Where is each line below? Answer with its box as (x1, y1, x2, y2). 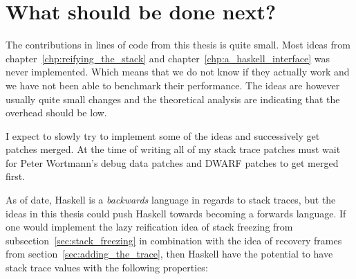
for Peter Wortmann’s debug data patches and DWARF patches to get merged (6, 155, 339, 170)
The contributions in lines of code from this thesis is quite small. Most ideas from (6, 37, 350, 52)
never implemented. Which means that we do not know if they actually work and (6, 64, 350, 79)
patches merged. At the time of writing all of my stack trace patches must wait (6, 142, 341, 156)
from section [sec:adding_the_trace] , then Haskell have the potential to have (6, 246, 333, 261)
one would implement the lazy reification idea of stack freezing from (6, 219, 293, 234)
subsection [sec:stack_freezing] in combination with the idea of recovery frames (6, 233, 342, 247)
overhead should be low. (6, 105, 107, 120)
